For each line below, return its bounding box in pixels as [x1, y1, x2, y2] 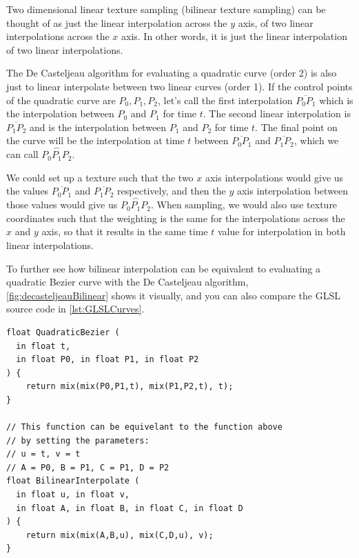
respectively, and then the [117, 183, 226, 198]
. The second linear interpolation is [203, 106, 351, 121]
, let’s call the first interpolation [157, 92, 293, 107]
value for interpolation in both [217, 224, 346, 239]
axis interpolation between [236, 183, 349, 198]
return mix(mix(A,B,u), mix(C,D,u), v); [25, 530, 214, 540]
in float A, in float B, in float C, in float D [16, 503, 243, 513]
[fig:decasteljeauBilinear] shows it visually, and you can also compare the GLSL [6, 288, 340, 302]
